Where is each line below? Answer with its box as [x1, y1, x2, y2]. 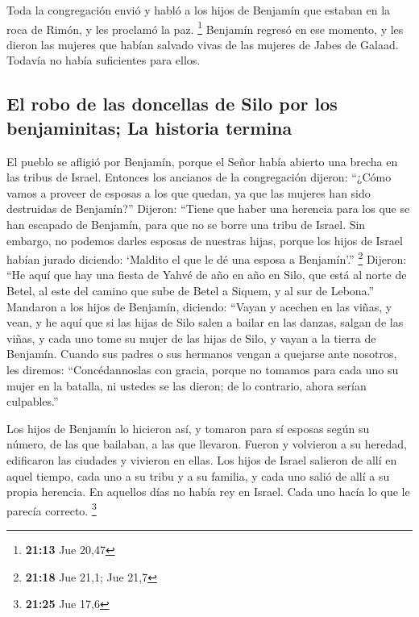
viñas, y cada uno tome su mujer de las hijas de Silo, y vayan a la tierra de [6, 329, 376, 346]
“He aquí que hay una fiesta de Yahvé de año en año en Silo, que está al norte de [6, 266, 407, 283]
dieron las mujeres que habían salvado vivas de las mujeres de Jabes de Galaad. [6, 35, 399, 52]
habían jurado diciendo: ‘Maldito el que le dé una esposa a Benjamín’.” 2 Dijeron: [6, 248, 407, 267]
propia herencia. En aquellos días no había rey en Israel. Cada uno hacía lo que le [6, 483, 410, 500]
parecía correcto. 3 [6, 499, 97, 519]
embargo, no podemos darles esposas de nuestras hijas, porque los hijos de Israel [6, 231, 403, 248]
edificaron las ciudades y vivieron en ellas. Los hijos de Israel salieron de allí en [6, 451, 397, 468]
